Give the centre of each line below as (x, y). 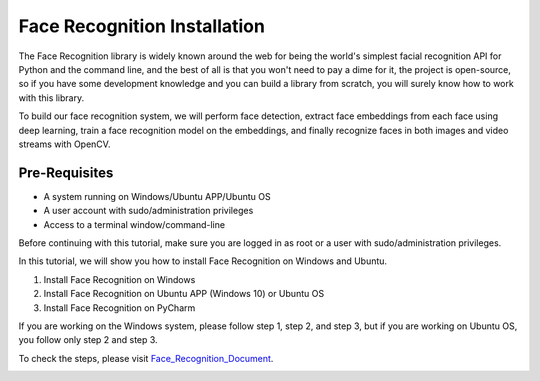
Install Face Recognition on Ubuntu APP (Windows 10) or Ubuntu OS (184, 294)
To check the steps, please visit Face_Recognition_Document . (146, 358)
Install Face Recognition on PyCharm (119, 307)
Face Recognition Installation (141, 26)
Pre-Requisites (66, 172)
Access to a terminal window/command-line (134, 224)
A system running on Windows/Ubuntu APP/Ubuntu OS (157, 196)
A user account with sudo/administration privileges (148, 211)
